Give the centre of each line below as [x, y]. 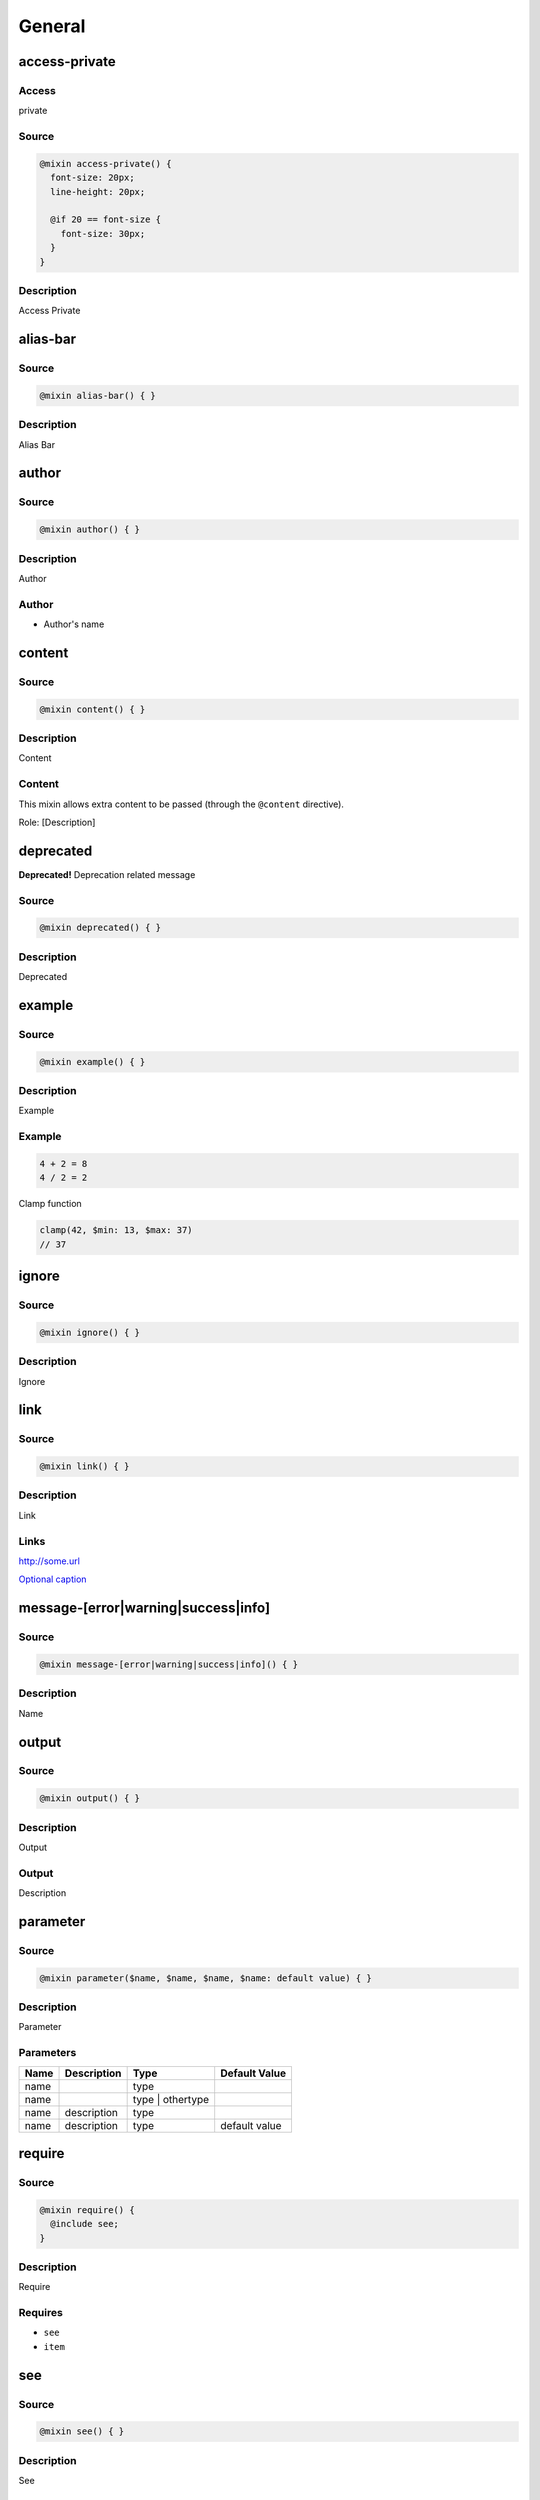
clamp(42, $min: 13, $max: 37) [116, 1230]
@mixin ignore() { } [89, 1332]
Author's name [74, 624]
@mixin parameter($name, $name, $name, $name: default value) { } [205, 1978]
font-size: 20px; [92, 178]
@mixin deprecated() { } [100, 928]
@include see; [85, 2224]
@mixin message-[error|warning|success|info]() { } [169, 1664]
